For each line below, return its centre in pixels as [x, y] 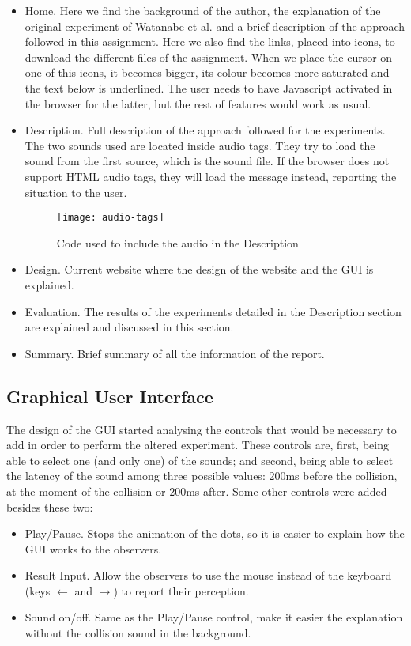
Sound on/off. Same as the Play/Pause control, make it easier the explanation [214, 617]
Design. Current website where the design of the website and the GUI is [199, 269]
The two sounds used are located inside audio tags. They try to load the [200, 145]
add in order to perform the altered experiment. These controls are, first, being [198, 445]
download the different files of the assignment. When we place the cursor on [209, 57]
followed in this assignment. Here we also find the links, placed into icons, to [210, 42]
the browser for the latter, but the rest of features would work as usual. [198, 103]
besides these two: [50, 506]
